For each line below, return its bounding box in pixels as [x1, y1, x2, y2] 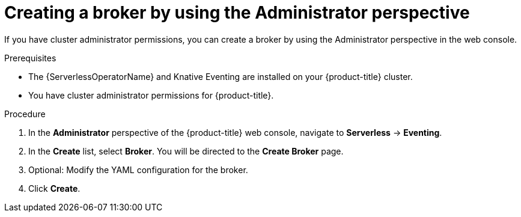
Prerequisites [4, 52, 56, 63]
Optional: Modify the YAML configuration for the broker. [28, 164, 248, 175]
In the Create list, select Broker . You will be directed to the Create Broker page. [28, 145, 344, 156]
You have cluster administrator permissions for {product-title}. [28, 90, 274, 100]
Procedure [4, 108, 46, 119]
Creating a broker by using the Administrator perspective [4, 2, 470, 23]
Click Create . [28, 183, 81, 194]
